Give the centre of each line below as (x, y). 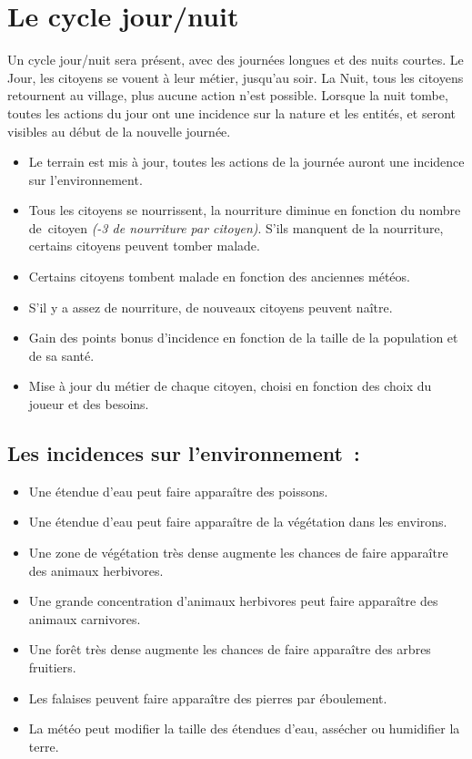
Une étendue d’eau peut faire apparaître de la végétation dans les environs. (238, 522)
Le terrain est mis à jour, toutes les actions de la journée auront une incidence (246, 162)
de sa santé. (61, 355)
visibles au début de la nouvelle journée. (119, 131)
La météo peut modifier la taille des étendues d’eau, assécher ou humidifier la (244, 728)
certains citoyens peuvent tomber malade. (144, 246)
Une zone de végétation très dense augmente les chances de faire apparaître (238, 553)
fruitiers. (52, 667)
